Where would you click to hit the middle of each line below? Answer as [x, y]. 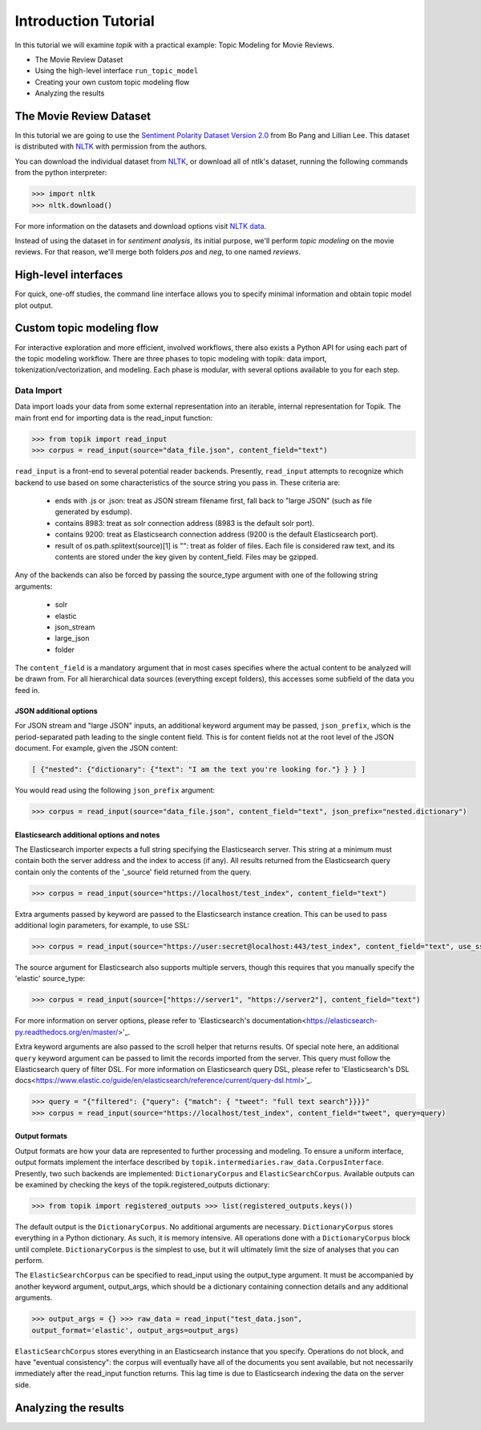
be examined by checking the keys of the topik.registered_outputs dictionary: [142, 1184]
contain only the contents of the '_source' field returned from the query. [133, 872]
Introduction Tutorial [85, 21]
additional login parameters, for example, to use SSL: [102, 925]
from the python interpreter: [61, 173]
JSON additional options [56, 711]
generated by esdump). [93, 512]
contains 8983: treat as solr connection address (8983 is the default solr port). [185, 523]
